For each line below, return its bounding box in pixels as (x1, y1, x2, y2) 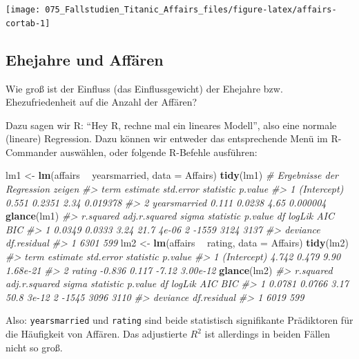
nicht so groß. (6, 340, 63, 354)
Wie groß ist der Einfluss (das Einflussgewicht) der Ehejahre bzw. (6, 81, 283, 95)
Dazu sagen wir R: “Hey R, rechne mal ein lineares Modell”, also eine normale (6, 117, 337, 132)
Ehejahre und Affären (6, 48, 164, 70)
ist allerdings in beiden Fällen (204, 327, 330, 341)
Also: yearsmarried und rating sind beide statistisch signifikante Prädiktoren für (6, 313, 353, 327)
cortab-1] (6, 18, 50, 28)
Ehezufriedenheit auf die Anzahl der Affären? (6, 95, 197, 109)
